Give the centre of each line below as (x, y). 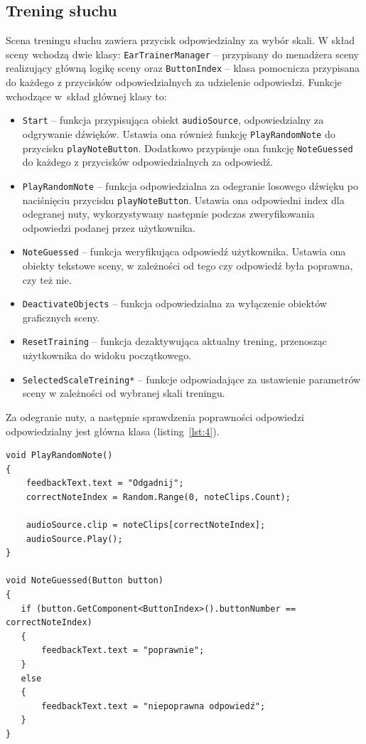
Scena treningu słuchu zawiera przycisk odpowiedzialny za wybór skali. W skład (180, 40)
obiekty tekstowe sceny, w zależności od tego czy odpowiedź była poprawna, (188, 266)
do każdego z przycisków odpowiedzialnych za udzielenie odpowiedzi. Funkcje (174, 82)
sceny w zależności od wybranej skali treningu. (124, 393)
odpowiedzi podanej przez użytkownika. (109, 227)
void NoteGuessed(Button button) (85, 581)
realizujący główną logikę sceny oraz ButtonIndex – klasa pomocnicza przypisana (183, 68)
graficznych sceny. (61, 317)
